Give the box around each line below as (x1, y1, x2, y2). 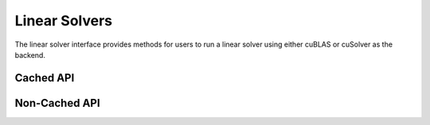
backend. (14, 50, 45, 59)
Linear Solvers (14, 12, 113, 29)
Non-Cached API (14, 96, 100, 110)
